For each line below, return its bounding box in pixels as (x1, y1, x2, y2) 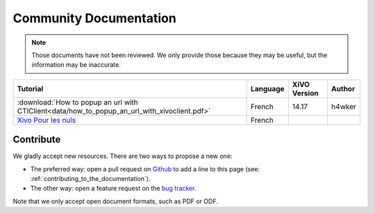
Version (292, 88, 319, 97)
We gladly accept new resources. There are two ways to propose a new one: (12, 152, 233, 160)
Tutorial (17, 84, 44, 93)
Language (250, 84, 285, 93)
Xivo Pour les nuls (17, 115, 76, 125)
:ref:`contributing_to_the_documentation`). (30, 175, 151, 183)
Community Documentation (12, 10, 176, 26)
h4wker (331, 102, 357, 111)
